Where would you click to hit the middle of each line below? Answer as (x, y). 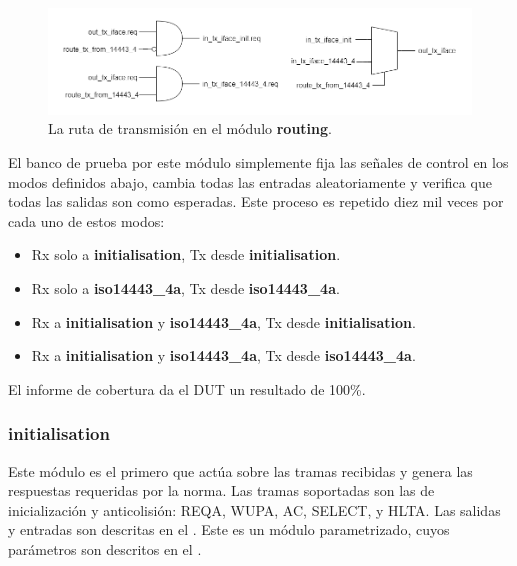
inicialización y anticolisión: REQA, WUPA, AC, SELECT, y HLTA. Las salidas (254, 509)
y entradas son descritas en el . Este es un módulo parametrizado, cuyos (229, 529)
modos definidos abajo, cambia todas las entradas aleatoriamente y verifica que (250, 181)
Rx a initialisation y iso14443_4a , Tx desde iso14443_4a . (223, 355)
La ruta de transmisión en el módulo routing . (190, 128)
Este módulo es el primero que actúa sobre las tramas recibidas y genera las (240, 470)
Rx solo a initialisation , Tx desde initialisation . (186, 254)
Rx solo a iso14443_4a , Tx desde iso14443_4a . (185, 287)
